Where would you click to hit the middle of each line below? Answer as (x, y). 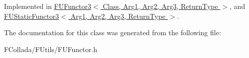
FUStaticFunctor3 (32, 16)
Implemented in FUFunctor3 (48, 6)
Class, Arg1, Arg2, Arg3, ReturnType (160, 6)
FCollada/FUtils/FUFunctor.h (51, 49)
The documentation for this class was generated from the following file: (113, 32)
